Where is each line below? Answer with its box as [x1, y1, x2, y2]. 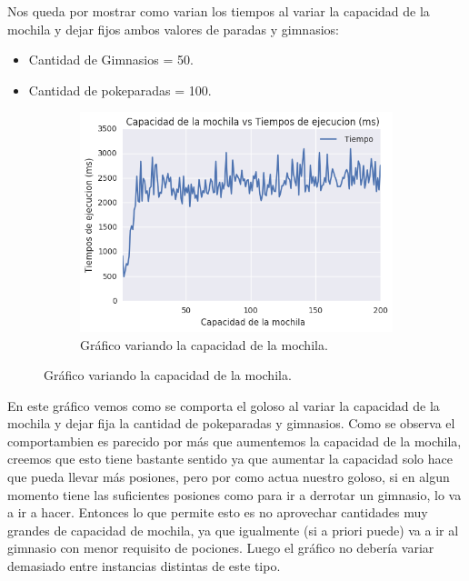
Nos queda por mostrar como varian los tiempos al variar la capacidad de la [7, 2, 430, 20]
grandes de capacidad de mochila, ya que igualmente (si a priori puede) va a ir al [7, 520, 459, 539]
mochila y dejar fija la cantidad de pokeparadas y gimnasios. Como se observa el [7, 414, 455, 433]
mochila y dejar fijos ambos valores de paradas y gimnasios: [7, 19, 339, 38]
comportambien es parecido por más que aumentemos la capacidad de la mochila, [7, 431, 462, 450]
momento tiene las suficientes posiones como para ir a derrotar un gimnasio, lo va [7, 485, 462, 504]
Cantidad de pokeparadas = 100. [28, 80, 212, 99]
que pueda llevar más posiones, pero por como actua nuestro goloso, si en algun [7, 467, 450, 486]
